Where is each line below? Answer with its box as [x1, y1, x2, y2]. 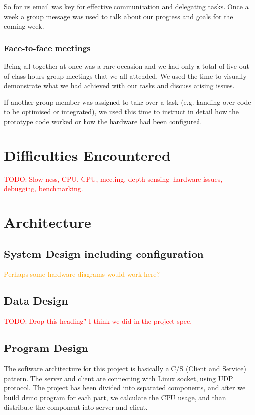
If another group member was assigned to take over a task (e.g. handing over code [4, 96, 251, 107]
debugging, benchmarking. [4, 183, 83, 193]
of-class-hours [4, 70, 45, 81]
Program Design [4, 340, 88, 355]
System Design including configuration [4, 246, 204, 261]
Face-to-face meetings [4, 41, 91, 54]
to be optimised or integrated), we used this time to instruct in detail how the [4, 106, 239, 117]
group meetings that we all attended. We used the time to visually [46, 70, 247, 81]
